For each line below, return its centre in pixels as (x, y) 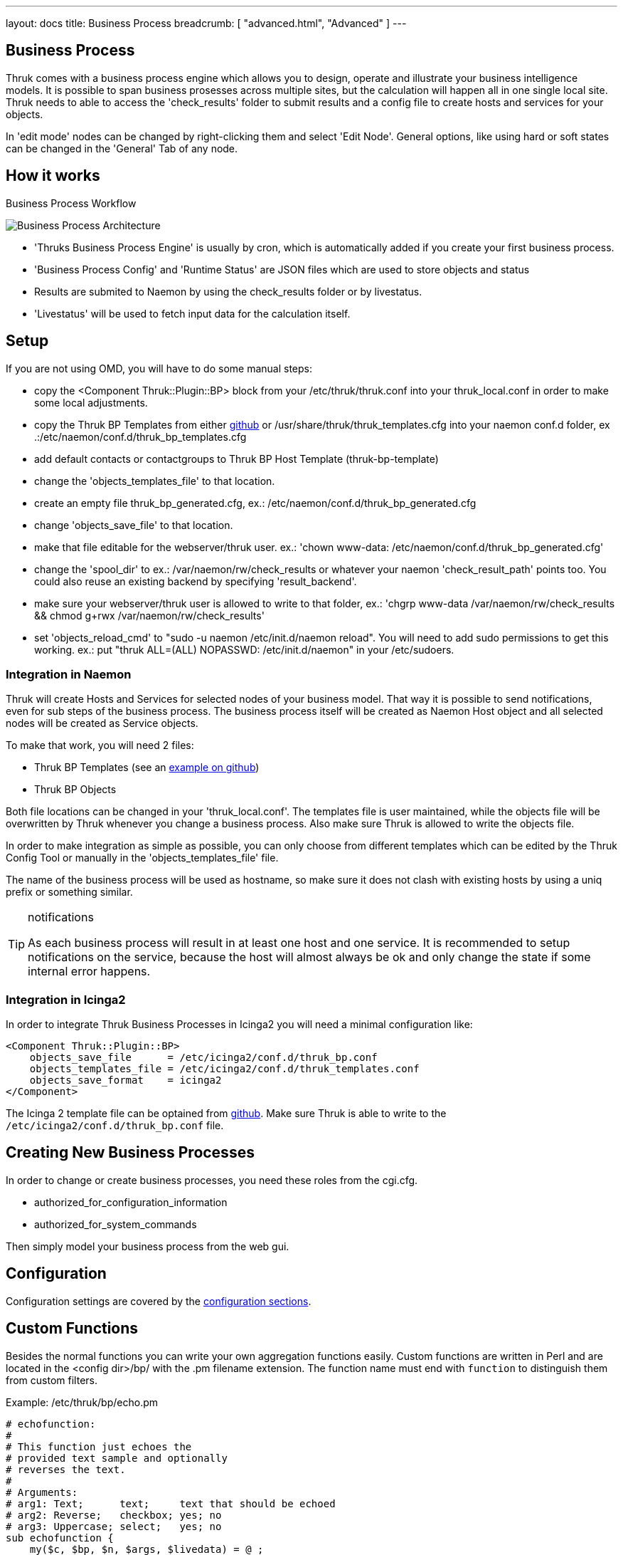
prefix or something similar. (69, 892)
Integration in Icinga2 (66, 999)
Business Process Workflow (71, 203)
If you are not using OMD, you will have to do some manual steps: (159, 368)
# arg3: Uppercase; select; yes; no (114, 1526)
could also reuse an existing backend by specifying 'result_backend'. (196, 581)
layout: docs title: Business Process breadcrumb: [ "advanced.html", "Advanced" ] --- (206, 23)
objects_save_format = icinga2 (126, 1080)
